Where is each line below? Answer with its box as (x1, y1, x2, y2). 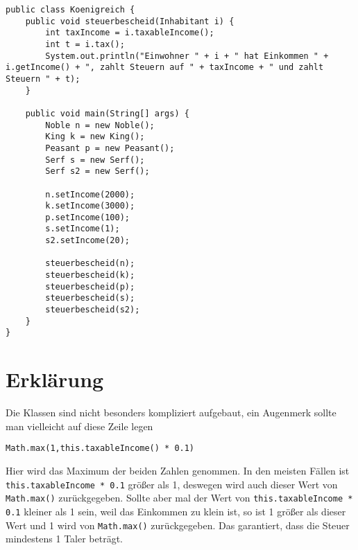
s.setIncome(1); (45, 224, 120, 234)
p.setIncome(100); (45, 212, 130, 222)
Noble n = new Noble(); (45, 120, 155, 130)
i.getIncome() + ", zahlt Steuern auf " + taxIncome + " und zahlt (6, 62, 324, 73)
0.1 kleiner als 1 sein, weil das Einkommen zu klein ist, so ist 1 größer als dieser (6, 504, 346, 518)
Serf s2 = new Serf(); (45, 166, 150, 177)
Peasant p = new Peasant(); (45, 143, 175, 153)
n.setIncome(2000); (45, 189, 135, 199)
